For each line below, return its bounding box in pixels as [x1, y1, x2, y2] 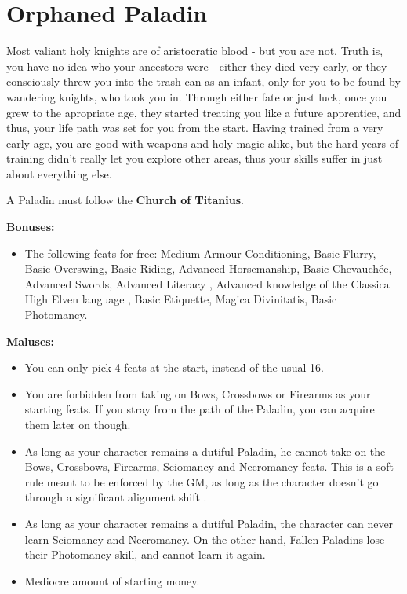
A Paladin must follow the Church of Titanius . [6, 192, 244, 208]
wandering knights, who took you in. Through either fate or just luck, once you [6, 88, 387, 104]
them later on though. [24, 416, 131, 432]
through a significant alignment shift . [24, 489, 207, 505]
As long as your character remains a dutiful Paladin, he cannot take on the [24, 442, 386, 459]
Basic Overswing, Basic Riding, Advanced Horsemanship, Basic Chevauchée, [24, 260, 392, 277]
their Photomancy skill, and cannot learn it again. [24, 546, 266, 563]
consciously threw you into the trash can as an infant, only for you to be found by [6, 73, 401, 90]
